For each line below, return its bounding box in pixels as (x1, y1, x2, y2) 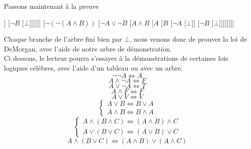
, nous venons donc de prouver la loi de (129, 34, 247, 44)
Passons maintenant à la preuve (4, 1, 99, 11)
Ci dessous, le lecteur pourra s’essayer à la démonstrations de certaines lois (4, 53, 228, 63)
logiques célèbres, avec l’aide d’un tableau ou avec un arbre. (4, 62, 183, 73)
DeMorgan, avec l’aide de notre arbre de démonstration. (4, 43, 172, 53)
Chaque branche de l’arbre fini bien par (4, 34, 122, 44)
